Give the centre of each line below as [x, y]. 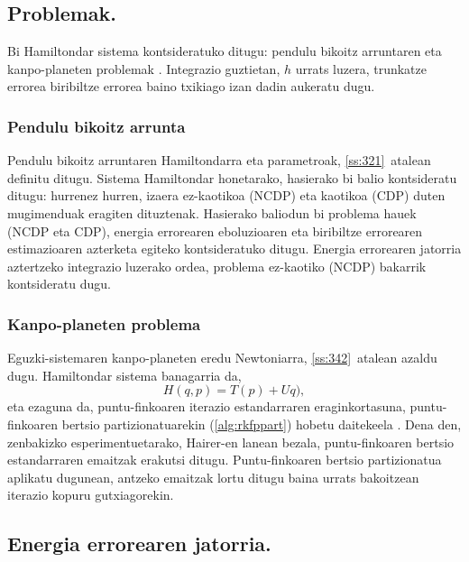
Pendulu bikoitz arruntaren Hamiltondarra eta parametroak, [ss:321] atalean [219, 160]
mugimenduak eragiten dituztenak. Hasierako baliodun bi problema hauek [212, 212]
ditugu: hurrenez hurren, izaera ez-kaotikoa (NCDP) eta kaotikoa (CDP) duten [226, 195]
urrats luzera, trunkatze [361, 68]
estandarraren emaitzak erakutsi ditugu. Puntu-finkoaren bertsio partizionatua [225, 460]
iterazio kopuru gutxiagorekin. [91, 495]
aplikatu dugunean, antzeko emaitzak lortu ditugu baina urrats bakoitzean [213, 477]
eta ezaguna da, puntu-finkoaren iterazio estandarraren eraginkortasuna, [207, 406]
